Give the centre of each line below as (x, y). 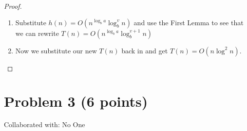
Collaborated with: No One (45, 124)
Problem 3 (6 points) (76, 101)
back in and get (145, 50)
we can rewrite (37, 33)
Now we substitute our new (56, 50)
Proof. (13, 6)
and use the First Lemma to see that (189, 22)
